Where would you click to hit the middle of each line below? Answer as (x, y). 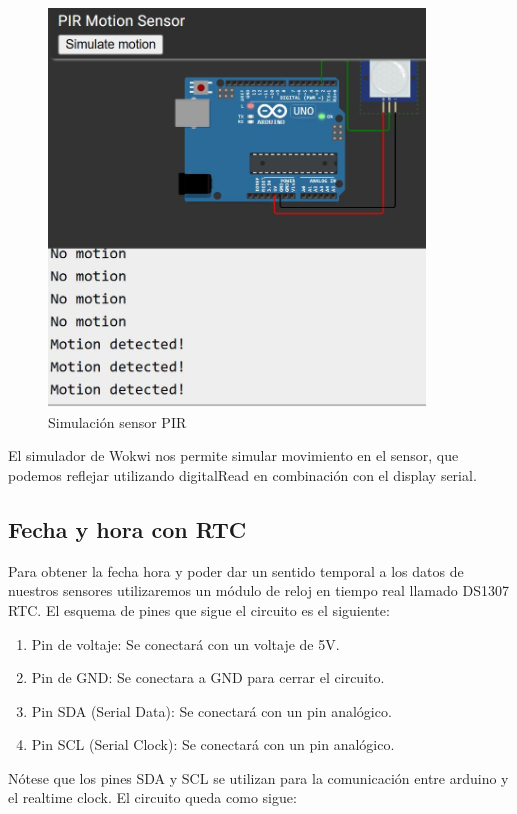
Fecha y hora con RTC (127, 528)
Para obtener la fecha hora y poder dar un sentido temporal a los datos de (236, 570)
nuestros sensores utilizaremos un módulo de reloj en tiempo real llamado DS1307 (258, 590)
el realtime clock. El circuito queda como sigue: (152, 797)
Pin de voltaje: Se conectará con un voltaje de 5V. (185, 643)
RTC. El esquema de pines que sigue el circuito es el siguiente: (199, 609)
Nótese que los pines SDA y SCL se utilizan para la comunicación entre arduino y (258, 777)
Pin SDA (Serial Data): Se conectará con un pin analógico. (211, 710)
